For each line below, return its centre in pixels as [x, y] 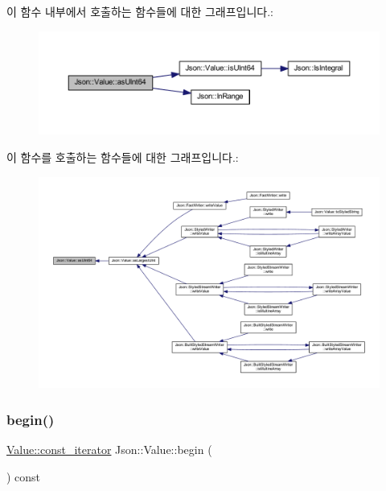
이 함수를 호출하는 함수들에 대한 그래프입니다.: [123, 157]
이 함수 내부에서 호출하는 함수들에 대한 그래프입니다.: [140, 11]
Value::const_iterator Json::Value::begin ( [109, 449]
